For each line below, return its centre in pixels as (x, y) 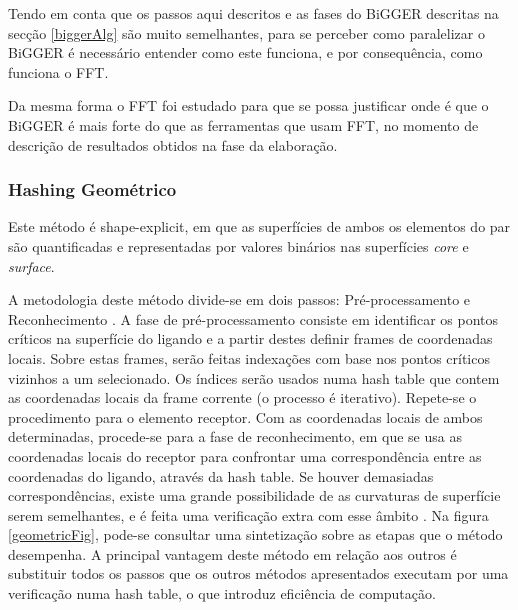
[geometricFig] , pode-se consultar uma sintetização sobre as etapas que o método (255, 534)
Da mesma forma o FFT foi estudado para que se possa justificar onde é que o (248, 105)
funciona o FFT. (58, 71)
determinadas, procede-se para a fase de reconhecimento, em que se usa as (235, 436)
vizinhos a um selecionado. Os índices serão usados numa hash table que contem (254, 377)
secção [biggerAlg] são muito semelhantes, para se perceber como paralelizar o (246, 32)
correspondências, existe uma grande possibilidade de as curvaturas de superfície (254, 495)
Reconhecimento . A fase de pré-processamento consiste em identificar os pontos (253, 318)
